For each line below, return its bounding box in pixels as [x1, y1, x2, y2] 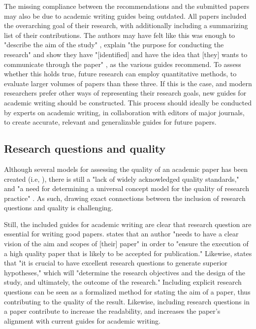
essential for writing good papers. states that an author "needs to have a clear [4, 229, 239, 239]
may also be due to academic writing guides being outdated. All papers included [4, 10, 247, 21]
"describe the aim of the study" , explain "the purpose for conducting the [4, 39, 224, 50]
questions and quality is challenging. [4, 202, 113, 213]
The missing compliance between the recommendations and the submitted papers [4, 1, 250, 11]
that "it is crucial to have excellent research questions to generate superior [4, 258, 227, 268]
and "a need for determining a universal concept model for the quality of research [4, 183, 249, 194]
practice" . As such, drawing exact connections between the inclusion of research [4, 193, 246, 203]
